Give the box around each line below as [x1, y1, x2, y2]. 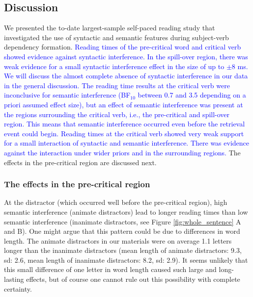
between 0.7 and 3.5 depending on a [138, 90, 246, 100]
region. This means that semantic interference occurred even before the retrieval [4, 119, 245, 129]
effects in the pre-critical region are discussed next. [4, 157, 157, 167]
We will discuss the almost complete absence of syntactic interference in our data [4, 71, 248, 81]
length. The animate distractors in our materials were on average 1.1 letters [4, 235, 232, 246]
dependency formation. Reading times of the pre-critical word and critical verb [4, 42, 241, 52]
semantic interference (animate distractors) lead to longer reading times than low [4, 206, 248, 217]
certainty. [4, 283, 32, 294]
